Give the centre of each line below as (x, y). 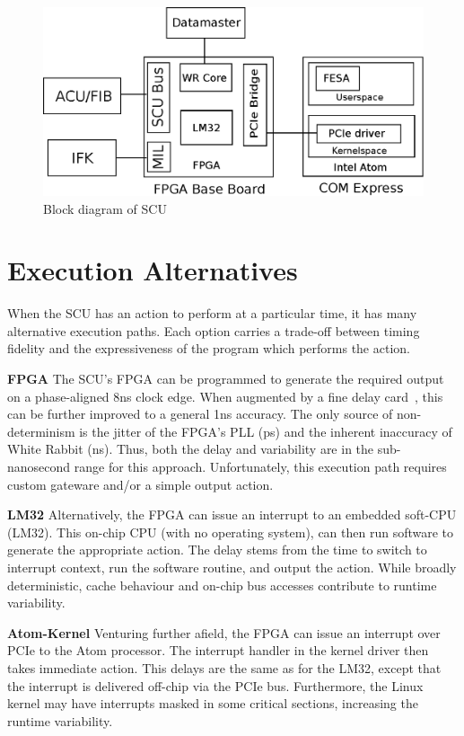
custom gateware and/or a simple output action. (140, 484)
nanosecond (39, 466)
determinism (41, 431)
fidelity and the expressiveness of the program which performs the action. (209, 348)
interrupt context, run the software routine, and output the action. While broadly (232, 567)
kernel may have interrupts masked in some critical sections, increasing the (213, 703)
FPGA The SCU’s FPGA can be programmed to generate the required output (226, 379)
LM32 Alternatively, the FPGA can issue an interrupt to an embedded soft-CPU (232, 514)
